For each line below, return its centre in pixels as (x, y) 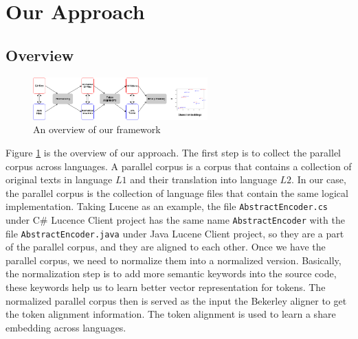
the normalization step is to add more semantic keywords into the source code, (171, 273)
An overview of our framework (97, 129)
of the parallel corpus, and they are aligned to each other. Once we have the (166, 247)
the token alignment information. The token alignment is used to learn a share (171, 314)
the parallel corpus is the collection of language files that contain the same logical (177, 192)
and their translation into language (203, 179)
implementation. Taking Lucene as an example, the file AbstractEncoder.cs (167, 206)
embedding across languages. (66, 327)
